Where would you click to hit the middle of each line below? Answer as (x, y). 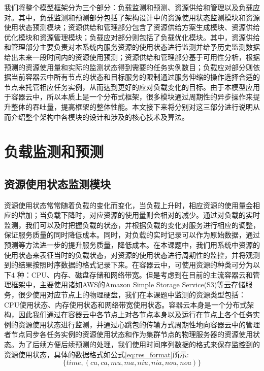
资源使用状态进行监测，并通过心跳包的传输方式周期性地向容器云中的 (132, 324)
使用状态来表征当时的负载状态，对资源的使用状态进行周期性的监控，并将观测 (132, 255)
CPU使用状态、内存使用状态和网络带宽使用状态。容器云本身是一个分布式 (126, 304)
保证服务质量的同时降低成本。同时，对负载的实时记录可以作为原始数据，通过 (132, 235)
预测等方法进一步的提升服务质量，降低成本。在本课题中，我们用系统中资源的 (132, 245)
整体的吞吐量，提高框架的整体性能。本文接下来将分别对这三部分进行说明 (132, 106)
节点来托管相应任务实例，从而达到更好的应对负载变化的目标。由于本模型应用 (132, 87)
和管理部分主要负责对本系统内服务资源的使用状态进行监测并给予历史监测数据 (132, 47)
